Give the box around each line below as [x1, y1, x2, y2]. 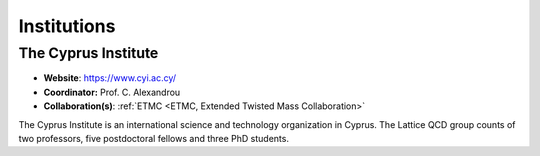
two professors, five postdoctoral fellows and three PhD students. [18, 132, 290, 144]
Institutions [18, 15, 116, 37]
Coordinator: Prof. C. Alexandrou [43, 86, 181, 98]
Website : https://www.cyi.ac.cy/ [43, 72, 177, 84]
